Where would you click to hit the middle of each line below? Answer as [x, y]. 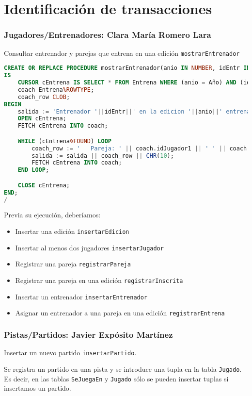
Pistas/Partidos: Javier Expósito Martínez [88, 334]
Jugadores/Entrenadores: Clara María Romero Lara [108, 35]
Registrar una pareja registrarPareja [73, 264]
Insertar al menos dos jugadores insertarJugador [89, 247]
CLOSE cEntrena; [44, 185]
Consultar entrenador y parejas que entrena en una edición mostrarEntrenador [122, 53]
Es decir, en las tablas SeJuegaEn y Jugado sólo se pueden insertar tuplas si [116, 378]
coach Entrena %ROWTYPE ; [56, 90]
